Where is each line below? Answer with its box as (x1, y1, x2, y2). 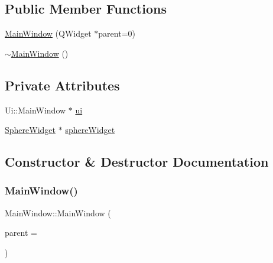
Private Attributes (5, 76, 120, 94)
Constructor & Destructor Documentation (5, 152, 269, 171)
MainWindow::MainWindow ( (5, 206, 111, 219)
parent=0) (98, 27, 135, 40)
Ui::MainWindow (5, 103, 66, 116)
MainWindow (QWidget (5, 27, 92, 40)
